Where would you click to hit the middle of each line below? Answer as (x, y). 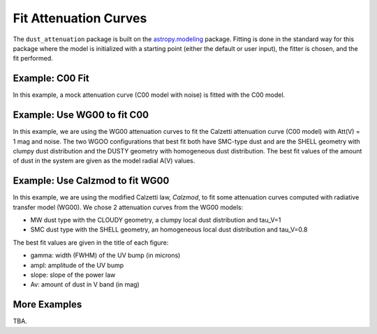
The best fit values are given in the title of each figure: (91, 242)
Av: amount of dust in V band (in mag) (85, 284)
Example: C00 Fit (51, 78)
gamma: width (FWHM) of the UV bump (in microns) (105, 255)
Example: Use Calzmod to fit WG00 (91, 181)
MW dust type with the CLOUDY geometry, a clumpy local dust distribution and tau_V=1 (156, 220)
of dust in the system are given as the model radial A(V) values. (104, 161)
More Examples (47, 304)
